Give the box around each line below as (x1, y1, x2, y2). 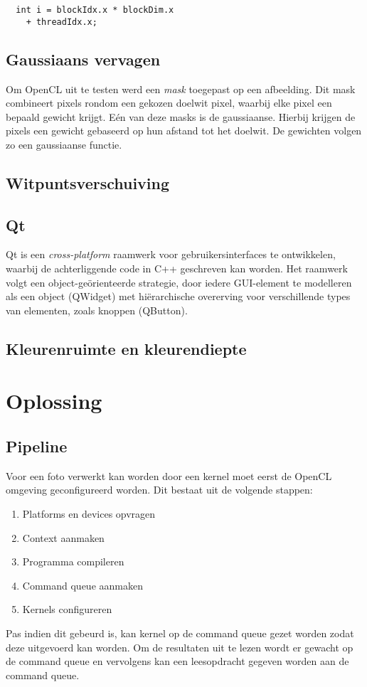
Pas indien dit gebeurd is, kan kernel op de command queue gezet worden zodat (6, 625, 354, 640)
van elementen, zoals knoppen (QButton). (6, 302, 188, 317)
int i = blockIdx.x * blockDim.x (16, 5, 174, 15)
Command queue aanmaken (22, 577, 143, 592)
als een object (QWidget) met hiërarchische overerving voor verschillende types (6, 289, 351, 304)
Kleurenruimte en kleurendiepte (6, 337, 247, 359)
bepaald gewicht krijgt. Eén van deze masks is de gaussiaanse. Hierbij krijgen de (6, 109, 356, 124)
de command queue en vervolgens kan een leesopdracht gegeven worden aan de (6, 654, 349, 669)
